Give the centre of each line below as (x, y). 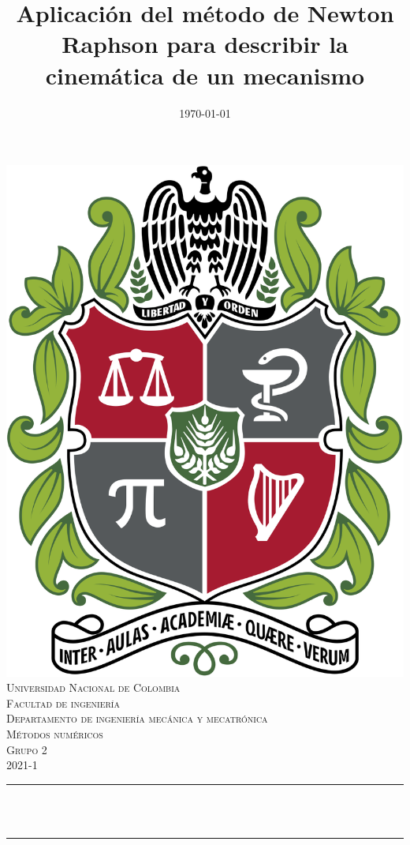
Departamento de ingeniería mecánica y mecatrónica (137, 718)
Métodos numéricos (55, 734)
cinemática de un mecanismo (205, 75)
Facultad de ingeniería (63, 702)
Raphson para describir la (205, 44)
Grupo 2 (27, 749)
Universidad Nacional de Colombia (93, 687)
